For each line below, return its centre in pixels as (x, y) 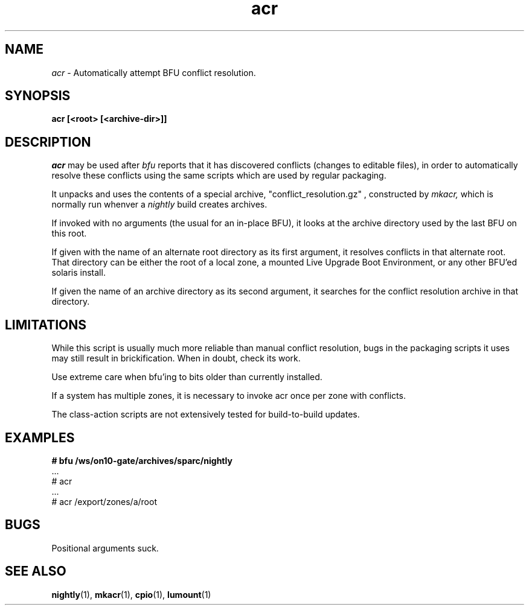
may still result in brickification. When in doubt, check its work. (176, 358)
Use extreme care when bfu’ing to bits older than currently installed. (187, 377)
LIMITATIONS (46, 325)
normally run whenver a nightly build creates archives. (159, 205)
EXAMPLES (40, 437)
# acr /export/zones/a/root (104, 501)
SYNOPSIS (38, 96)
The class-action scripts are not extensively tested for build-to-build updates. (206, 415)
